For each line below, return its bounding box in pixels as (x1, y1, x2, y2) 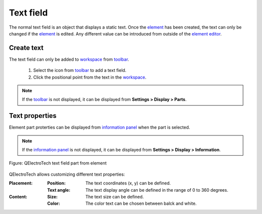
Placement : (9, 180, 33, 186)
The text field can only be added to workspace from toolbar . (9, 56, 130, 62)
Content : (9, 194, 28, 200)
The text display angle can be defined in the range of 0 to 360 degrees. (85, 187, 229, 193)
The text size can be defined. (85, 194, 144, 200)
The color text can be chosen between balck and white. (85, 200, 197, 206)
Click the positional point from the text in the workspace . (33, 74, 147, 80)
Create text (9, 44, 44, 52)
